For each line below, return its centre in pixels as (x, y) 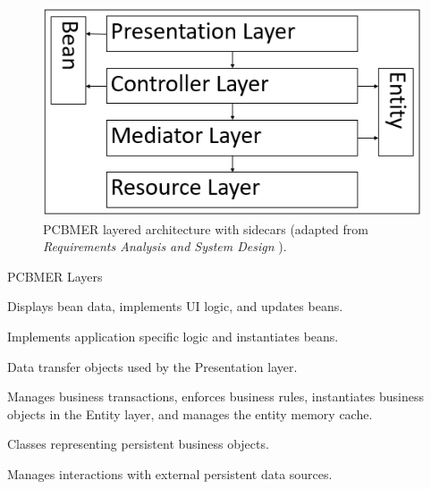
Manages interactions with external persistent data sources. (170, 473)
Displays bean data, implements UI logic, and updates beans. (175, 306)
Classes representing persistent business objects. (138, 444)
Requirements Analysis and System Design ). (165, 246)
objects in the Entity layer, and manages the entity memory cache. (190, 413)
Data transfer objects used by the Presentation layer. (152, 366)
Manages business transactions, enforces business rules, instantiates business (216, 396)
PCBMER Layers (55, 276)
